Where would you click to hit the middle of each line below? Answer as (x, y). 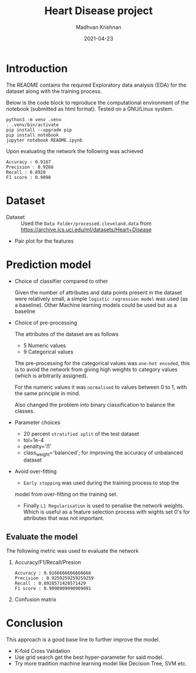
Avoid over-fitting (36, 472)
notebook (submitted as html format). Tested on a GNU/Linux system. (90, 109)
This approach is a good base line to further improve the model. (83, 639)
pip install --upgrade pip (39, 130)
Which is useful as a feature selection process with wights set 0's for (107, 512)
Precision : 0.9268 (30, 167)
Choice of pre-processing (46, 323)
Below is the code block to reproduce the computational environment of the (97, 102)
